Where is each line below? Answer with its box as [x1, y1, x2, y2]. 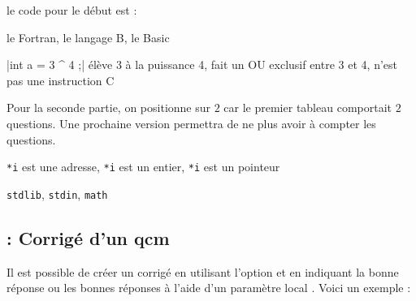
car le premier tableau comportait [223, 99, 392, 116]
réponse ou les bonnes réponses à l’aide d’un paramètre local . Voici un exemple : [6, 279, 411, 296]
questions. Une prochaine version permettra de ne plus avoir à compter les [6, 114, 376, 131]
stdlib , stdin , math [6, 185, 108, 202]
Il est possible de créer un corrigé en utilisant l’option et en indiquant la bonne [6, 263, 399, 280]
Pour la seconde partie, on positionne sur [6, 99, 211, 116]
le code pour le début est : [6, 2, 137, 18]
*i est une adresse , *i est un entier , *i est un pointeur [6, 158, 280, 175]
